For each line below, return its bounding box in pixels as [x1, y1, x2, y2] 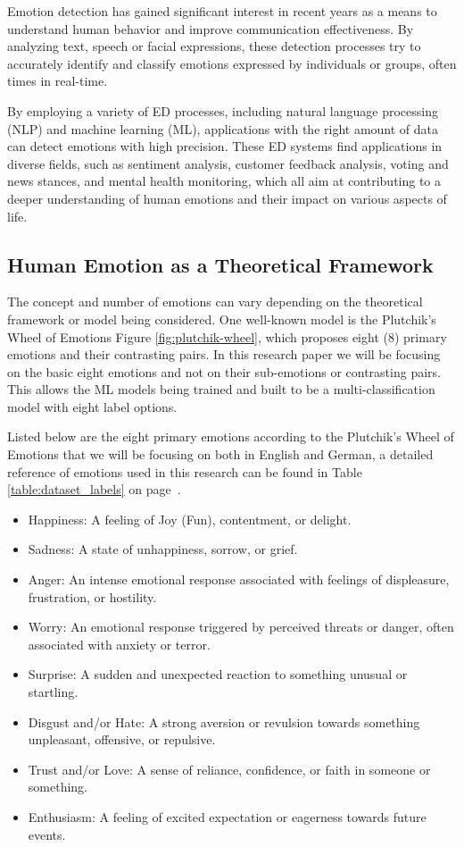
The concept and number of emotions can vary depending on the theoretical [7, 292, 423, 311]
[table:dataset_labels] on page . [7, 480, 181, 499]
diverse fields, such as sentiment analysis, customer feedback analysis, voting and [7, 154, 449, 172]
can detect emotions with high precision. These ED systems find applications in [7, 137, 443, 155]
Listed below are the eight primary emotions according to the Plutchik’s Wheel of [7, 427, 454, 446]
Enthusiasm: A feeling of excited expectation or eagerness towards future [28, 807, 427, 826]
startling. [28, 683, 79, 701]
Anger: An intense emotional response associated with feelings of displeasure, [28, 570, 450, 589]
